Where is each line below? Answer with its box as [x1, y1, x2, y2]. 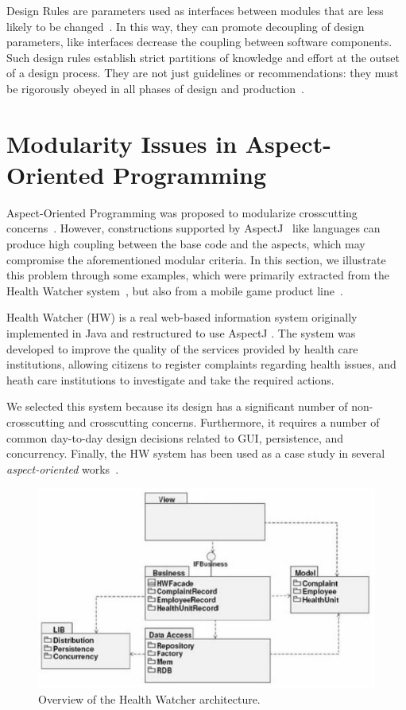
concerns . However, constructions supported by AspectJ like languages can [6, 220, 381, 236]
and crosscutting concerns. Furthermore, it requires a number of [68, 414, 380, 430]
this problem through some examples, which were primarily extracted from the [6, 267, 389, 283]
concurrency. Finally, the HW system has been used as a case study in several [6, 445, 385, 462]
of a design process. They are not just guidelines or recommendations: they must [6, 64, 399, 81]
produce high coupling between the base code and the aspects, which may [6, 236, 365, 252]
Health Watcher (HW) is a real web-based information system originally [6, 309, 358, 326]
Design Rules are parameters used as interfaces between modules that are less [6, 2, 384, 18]
